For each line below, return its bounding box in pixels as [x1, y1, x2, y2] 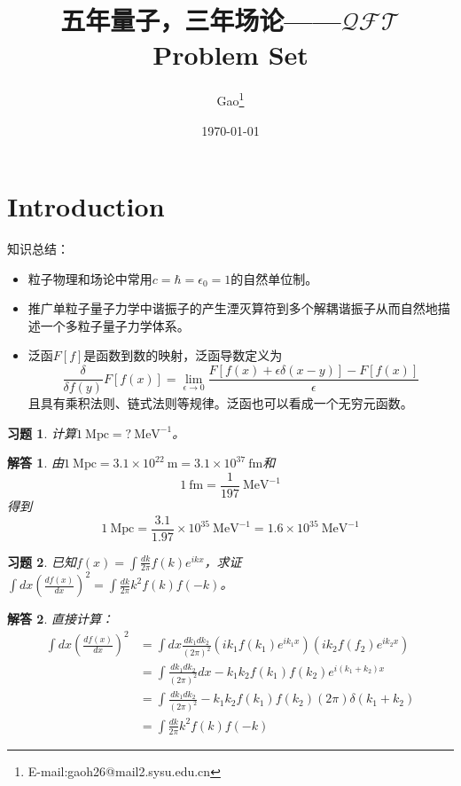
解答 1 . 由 [7, 453, 64, 472]
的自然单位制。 [230, 269, 318, 287]
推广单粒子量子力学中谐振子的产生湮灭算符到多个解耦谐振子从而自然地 [27, 299, 438, 318]
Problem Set [152, 36, 309, 73]
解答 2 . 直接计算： [7, 609, 113, 628]
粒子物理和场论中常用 [27, 269, 152, 287]
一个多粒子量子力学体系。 [40, 316, 190, 334]
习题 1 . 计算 [7, 423, 76, 442]
